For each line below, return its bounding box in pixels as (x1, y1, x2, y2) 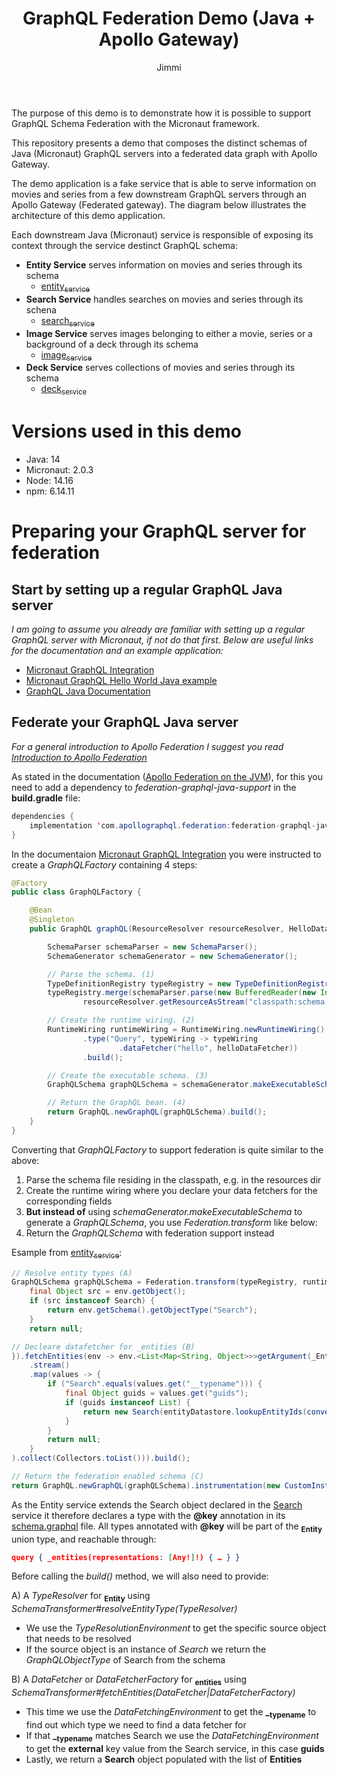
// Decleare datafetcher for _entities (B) (11, 1342, 196, 1352)
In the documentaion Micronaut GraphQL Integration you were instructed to (11, 848, 322, 860)
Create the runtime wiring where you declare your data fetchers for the (25, 1184, 318, 1196)
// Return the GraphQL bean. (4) (47, 1098, 187, 1108)
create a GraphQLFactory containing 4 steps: (11, 858, 198, 871)
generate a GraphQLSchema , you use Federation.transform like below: (25, 1216, 318, 1228)
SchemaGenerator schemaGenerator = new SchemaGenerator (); (47, 951, 299, 961)
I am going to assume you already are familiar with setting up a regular (11, 623, 306, 636)
